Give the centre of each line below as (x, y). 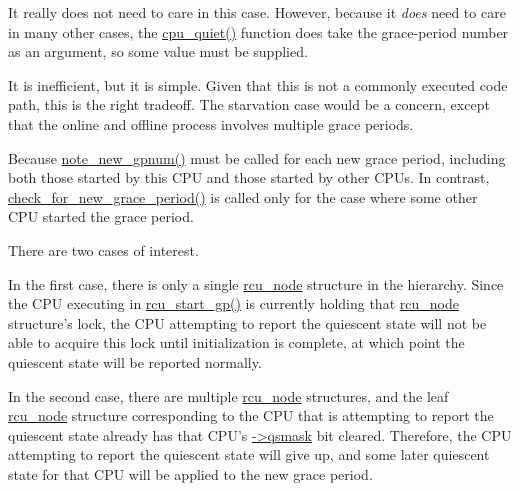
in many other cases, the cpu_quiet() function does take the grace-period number (258, 31)
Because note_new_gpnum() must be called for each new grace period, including (257, 157)
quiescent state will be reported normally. (135, 361)
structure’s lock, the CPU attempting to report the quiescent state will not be (247, 322)
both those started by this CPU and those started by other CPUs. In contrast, (249, 177)
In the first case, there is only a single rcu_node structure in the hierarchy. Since (256, 283)
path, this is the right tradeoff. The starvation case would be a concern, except (249, 104)
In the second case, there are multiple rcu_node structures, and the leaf (228, 395)
